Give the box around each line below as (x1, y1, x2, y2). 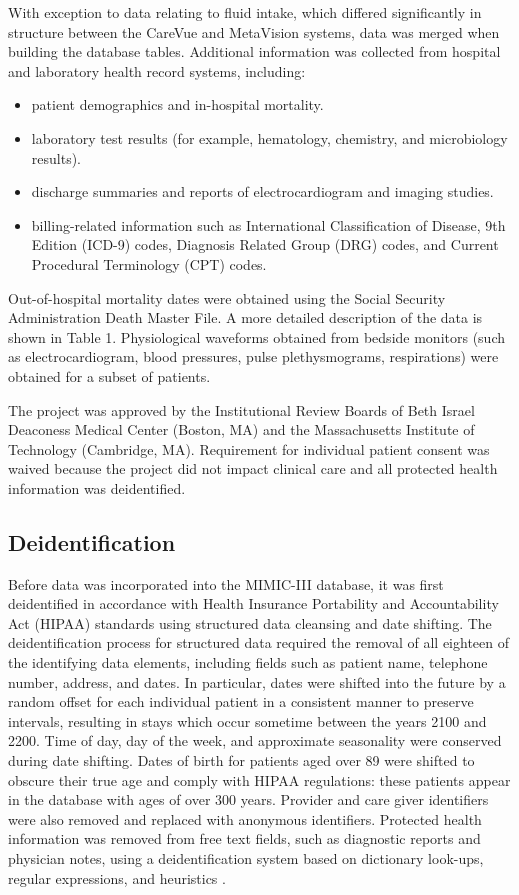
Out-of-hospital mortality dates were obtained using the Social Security (8, 287, 446, 308)
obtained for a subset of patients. (8, 365, 211, 386)
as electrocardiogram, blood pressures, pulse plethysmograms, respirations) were (8, 346, 499, 367)
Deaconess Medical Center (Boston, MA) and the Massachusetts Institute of (8, 419, 475, 440)
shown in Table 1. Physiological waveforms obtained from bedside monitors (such (8, 326, 505, 347)
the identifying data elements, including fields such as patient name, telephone (8, 652, 488, 673)
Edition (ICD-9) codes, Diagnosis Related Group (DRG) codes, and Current (31, 234, 499, 255)
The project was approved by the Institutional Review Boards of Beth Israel (8, 399, 475, 420)
